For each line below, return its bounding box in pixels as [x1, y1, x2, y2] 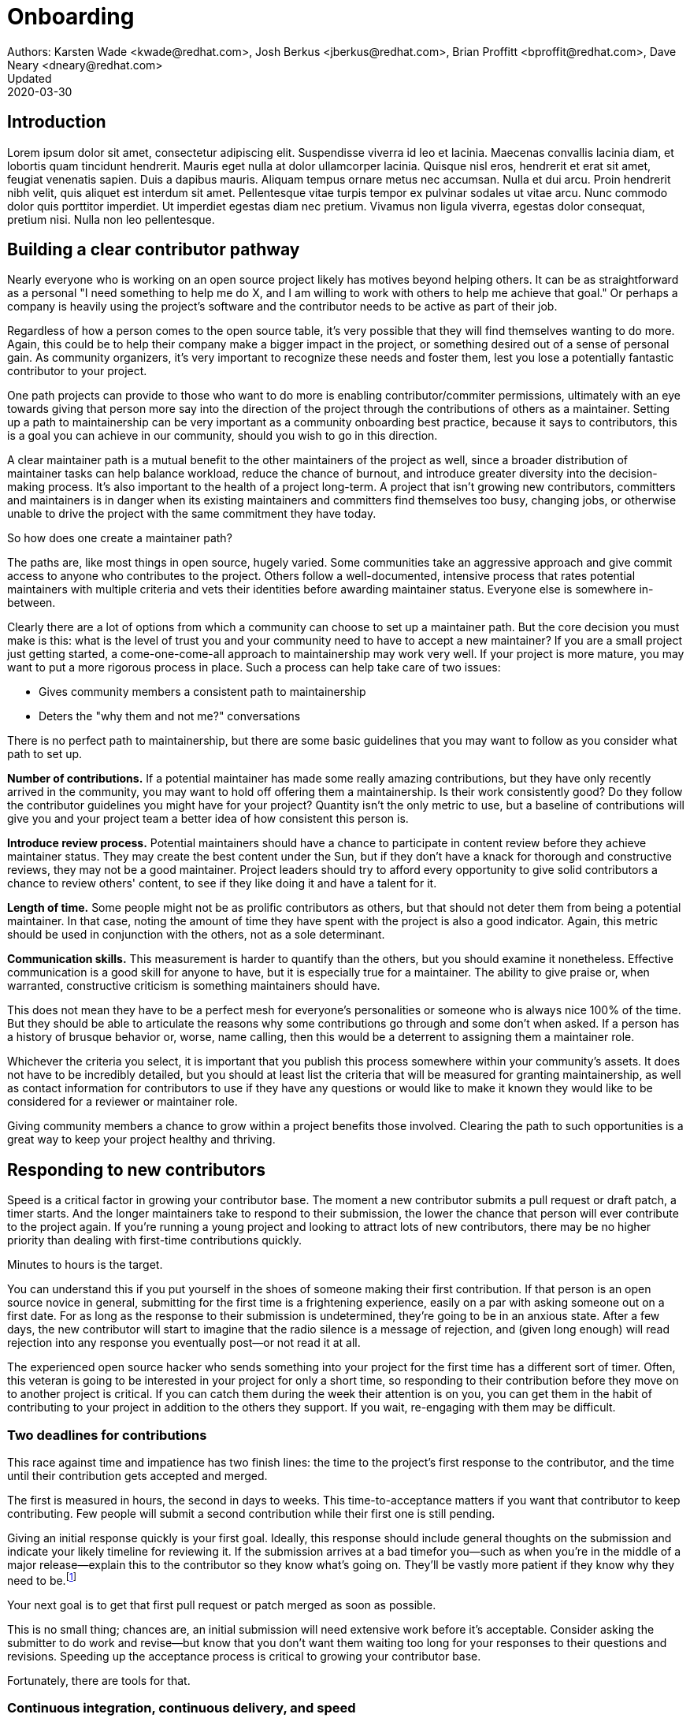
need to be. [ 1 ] [7, 1571, 76, 1587]
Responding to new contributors [7, 1159, 266, 1180]
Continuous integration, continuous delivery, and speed [7, 1700, 356, 1716]
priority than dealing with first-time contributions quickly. [7, 1233, 302, 1248]
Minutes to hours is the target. [7, 1258, 163, 1272]
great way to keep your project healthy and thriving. [7, 1132, 276, 1147]
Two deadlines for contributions [7, 1426, 207, 1443]
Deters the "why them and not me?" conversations [39, 709, 301, 723]
